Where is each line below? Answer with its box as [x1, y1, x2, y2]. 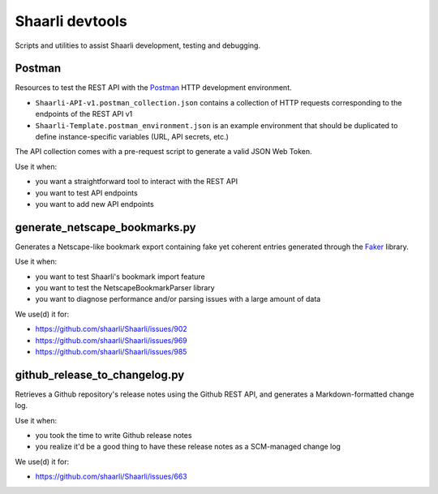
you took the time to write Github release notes [35, 431, 192, 440]
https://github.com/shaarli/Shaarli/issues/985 [35, 347, 187, 356]
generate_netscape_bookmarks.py [15, 220, 196, 234]
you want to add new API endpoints [35, 199, 154, 208]
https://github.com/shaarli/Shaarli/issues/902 [35, 324, 188, 334]
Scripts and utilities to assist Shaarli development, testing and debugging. [15, 41, 261, 50]
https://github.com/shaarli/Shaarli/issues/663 [35, 471, 188, 482]
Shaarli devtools [15, 12, 127, 30]
